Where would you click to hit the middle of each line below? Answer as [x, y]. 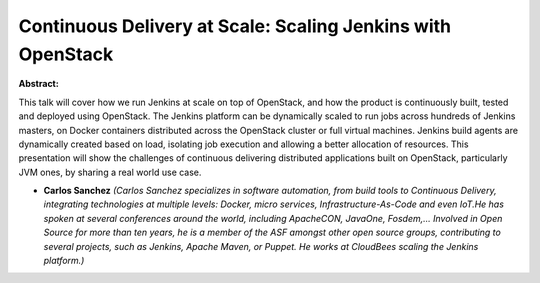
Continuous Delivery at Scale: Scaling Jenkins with [235, 26]
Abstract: [38, 84]
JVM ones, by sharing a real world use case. [110, 172]
